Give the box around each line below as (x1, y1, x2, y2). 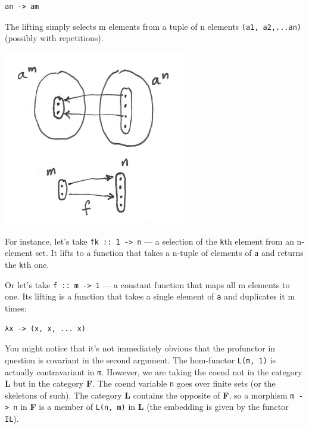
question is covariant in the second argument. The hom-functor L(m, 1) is (5, 353, 276, 366)
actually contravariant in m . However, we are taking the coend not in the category (5, 365, 302, 378)
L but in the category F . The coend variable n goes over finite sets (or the (5, 377, 276, 390)
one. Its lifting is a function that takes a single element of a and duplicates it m (5, 290, 295, 303)
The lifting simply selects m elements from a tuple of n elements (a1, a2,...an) (5, 20, 302, 32)
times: (5, 302, 27, 314)
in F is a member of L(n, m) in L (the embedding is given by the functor (20, 400, 289, 413)
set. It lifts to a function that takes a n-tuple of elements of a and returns (35, 246, 304, 259)
